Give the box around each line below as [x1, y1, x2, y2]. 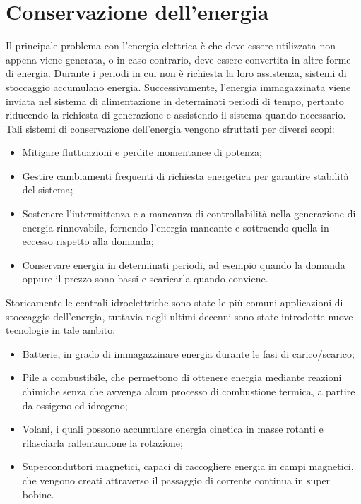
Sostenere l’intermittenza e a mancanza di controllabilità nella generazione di [22, 206, 356, 221]
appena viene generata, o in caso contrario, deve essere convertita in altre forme [6, 52, 351, 66]
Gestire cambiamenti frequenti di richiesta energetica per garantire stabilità [22, 168, 349, 183]
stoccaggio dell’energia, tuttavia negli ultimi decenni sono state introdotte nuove [6, 308, 353, 323]
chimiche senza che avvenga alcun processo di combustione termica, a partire [22, 384, 355, 398]
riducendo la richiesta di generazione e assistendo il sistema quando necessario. [6, 107, 346, 122]
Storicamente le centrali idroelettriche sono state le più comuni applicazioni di [6, 295, 343, 310]
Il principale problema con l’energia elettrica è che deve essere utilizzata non [6, 38, 336, 53]
